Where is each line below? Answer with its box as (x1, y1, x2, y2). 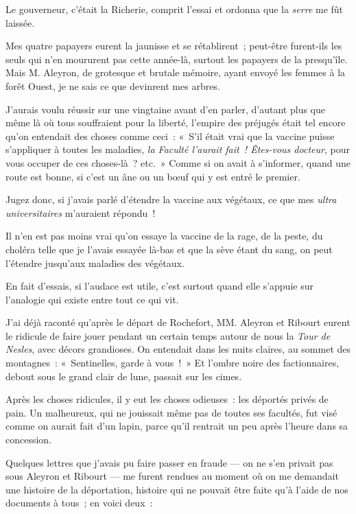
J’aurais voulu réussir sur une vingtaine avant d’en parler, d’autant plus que (5, 102, 325, 116)
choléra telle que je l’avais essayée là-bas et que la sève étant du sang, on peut (5, 242, 333, 256)
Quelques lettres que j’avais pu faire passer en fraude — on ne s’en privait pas (5, 455, 333, 469)
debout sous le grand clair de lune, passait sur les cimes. (5, 369, 242, 383)
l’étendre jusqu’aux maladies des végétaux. (5, 255, 185, 270)
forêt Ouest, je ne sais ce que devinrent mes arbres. (5, 78, 220, 93)
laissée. (5, 15, 35, 30)
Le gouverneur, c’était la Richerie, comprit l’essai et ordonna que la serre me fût (5, 2, 344, 16)
